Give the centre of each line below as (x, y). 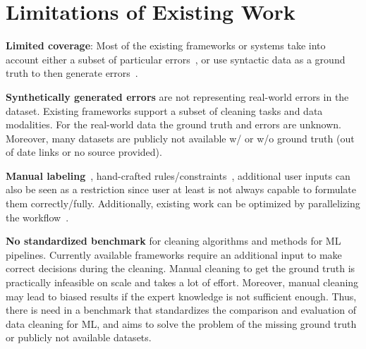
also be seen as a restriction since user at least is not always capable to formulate (181, 189)
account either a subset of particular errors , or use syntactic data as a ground (176, 59)
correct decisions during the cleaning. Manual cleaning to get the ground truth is (181, 268)
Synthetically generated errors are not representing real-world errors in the (177, 96)
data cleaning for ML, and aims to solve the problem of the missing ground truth (181, 323)
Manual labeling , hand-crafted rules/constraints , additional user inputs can (178, 175)
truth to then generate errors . (72, 73)
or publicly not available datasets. (79, 337)
